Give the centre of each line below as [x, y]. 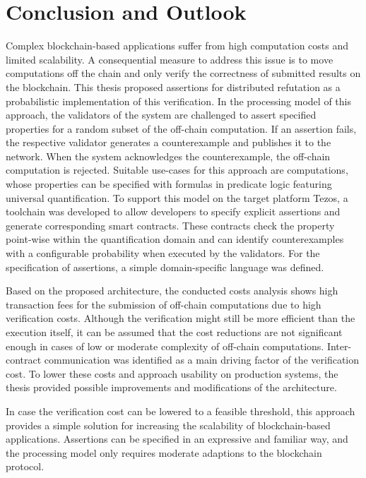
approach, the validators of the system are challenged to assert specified [161, 115]
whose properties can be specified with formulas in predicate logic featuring [169, 184]
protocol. [25, 466]
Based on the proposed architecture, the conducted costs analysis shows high [172, 291]
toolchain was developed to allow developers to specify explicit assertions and [173, 211]
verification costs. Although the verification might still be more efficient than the [181, 318]
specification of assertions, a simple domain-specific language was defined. [165, 267]
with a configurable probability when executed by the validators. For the [163, 253]
